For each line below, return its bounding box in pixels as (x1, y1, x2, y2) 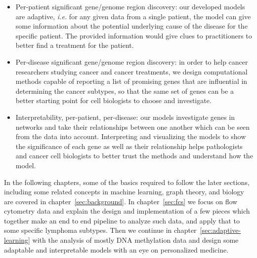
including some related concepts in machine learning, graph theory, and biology (4, 186, 244, 197)
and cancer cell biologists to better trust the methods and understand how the (15, 150, 253, 161)
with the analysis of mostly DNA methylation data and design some (32, 235, 239, 245)
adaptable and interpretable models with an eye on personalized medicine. (4, 244, 229, 255)
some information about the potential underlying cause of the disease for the (15, 21, 248, 31)
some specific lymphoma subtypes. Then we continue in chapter (4, 225, 197, 235)
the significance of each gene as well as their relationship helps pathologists (15, 141, 243, 151)
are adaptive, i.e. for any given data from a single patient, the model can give (15, 11, 251, 21)
